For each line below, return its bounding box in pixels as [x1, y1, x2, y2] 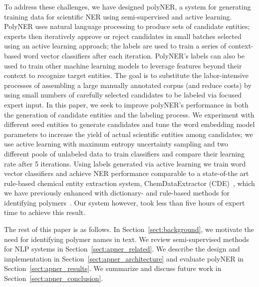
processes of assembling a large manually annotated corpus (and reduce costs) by [4, 79, 252, 90]
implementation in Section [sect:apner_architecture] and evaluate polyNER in [4, 253, 244, 263]
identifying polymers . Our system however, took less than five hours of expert [4, 197, 245, 207]
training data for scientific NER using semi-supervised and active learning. [4, 11, 232, 21]
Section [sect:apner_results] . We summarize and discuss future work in [4, 263, 222, 273]
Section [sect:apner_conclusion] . [4, 273, 103, 283]
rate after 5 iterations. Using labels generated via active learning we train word [4, 158, 246, 168]
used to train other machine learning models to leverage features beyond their [4, 60, 242, 70]
